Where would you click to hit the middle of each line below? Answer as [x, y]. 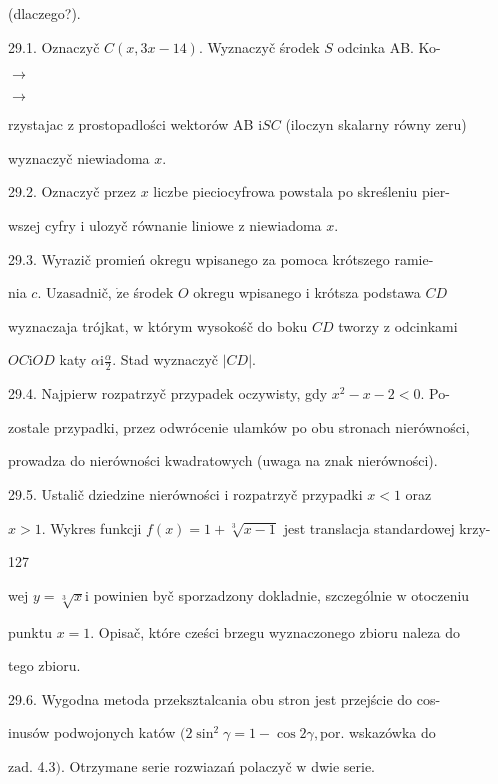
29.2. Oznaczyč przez [72, 191]
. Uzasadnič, [74, 292]
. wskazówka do [388, 732]
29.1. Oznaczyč [54, 46]
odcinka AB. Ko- [389, 46]
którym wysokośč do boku [228, 325]
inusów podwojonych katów [92, 732]
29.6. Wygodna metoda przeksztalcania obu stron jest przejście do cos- [224, 698]
